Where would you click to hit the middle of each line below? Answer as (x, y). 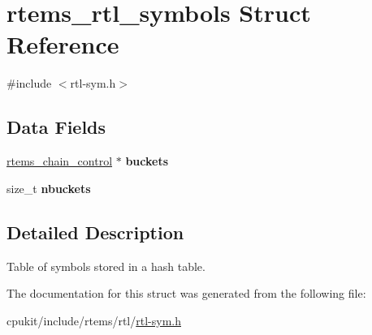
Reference (63, 44)
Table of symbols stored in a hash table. (106, 266)
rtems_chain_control (60, 161)
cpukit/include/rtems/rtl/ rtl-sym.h (94, 320)
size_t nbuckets (49, 188)
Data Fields (56, 127)
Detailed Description (95, 232)
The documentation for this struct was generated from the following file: (186, 293)
